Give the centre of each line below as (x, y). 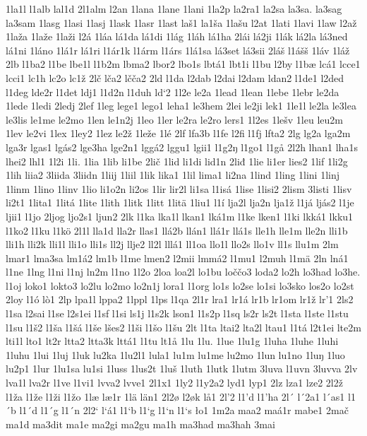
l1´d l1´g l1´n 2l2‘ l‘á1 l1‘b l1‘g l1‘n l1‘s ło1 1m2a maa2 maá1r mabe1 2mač (184, 410)
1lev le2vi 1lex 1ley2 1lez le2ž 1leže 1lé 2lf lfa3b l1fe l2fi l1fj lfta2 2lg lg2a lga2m (178, 133)
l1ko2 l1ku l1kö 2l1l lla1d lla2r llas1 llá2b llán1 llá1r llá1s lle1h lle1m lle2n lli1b (177, 230)
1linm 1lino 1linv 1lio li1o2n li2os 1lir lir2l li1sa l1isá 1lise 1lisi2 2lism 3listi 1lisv (179, 188)
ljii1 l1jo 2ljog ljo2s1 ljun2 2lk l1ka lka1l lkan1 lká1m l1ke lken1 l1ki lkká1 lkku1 (180, 216)
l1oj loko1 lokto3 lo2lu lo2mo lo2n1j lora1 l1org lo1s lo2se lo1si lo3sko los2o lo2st (180, 285)
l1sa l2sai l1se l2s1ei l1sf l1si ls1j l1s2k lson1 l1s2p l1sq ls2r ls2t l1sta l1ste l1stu (177, 313)
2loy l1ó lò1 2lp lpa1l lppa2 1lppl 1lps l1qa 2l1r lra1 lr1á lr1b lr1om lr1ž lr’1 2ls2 (180, 299)
